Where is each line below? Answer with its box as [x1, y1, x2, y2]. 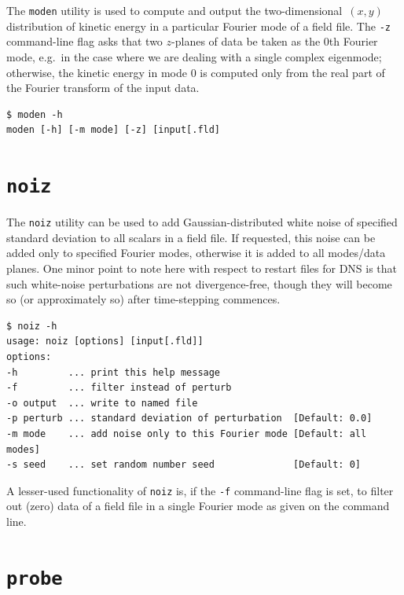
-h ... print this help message [6, 366, 221, 378]
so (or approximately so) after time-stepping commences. [6, 291, 281, 307]
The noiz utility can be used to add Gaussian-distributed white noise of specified [6, 214, 398, 230]
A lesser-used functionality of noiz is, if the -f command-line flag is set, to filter [6, 482, 394, 498]
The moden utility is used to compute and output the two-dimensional [6, 2, 343, 18]
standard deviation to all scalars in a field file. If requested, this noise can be [6, 229, 376, 245]
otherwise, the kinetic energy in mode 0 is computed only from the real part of [6, 64, 385, 80]
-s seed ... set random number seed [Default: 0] [6, 459, 362, 471]
